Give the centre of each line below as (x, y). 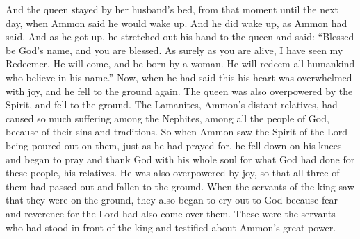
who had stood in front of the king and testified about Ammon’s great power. (171, 227)
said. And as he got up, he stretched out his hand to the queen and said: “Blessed (180, 36)
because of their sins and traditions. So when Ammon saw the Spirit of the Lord (177, 132)
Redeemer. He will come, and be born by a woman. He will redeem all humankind (180, 64)
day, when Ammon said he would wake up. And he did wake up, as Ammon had (177, 23)
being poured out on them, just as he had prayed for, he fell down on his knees (174, 145)
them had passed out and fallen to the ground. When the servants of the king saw (180, 186)
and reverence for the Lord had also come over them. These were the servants (171, 213)
